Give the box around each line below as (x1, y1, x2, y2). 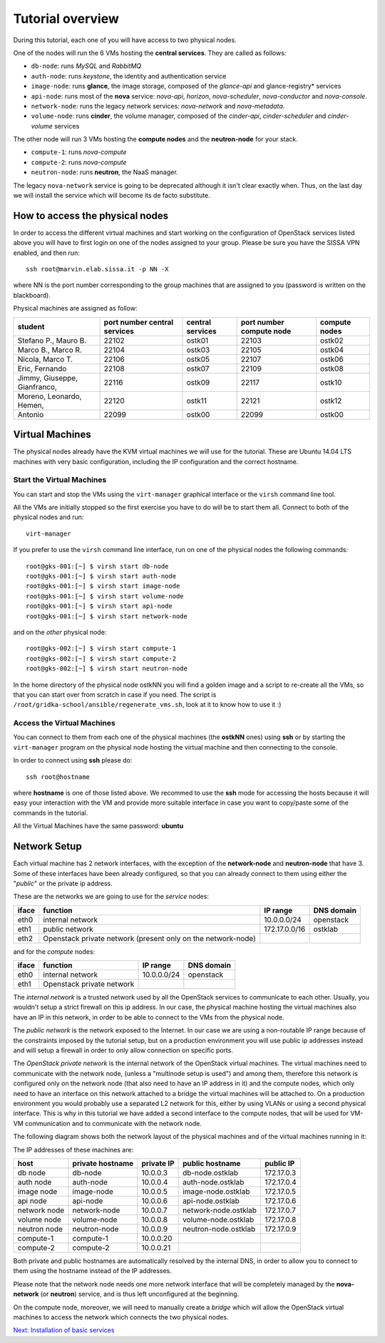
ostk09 (186, 377, 210, 387)
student (17, 321, 45, 331)
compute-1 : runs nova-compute (31, 148, 128, 156)
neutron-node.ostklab (182, 1224, 256, 1234)
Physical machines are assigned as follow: (13, 304, 138, 313)
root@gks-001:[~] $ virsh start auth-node (26, 572, 177, 580)
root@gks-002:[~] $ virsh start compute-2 (26, 654, 177, 663)
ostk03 (186, 345, 210, 355)
